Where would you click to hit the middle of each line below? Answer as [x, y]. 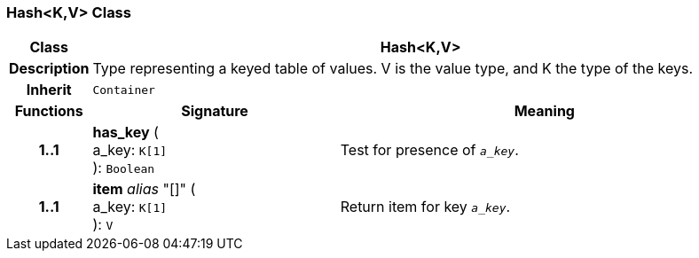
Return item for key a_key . [425, 207]
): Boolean [124, 168]
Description [49, 69]
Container [124, 90]
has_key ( [126, 133]
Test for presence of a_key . [429, 150]
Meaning [544, 111]
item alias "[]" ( [144, 189]
